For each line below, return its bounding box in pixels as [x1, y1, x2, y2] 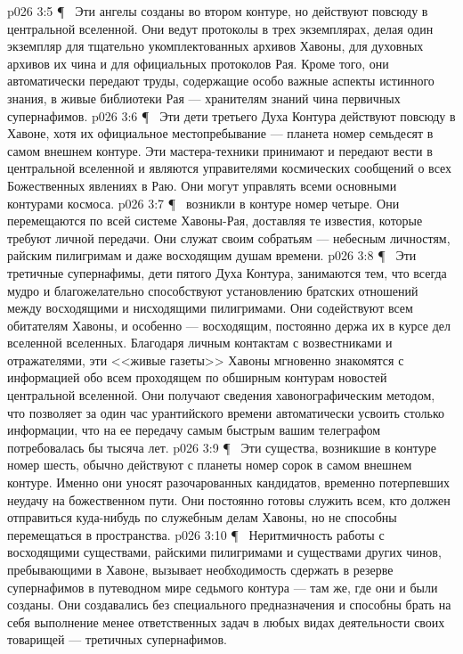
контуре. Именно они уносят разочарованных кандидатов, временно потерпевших [7, 473, 451, 492]
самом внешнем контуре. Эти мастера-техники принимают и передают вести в [7, 141, 433, 159]
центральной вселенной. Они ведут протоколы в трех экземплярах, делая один [7, 19, 434, 37]
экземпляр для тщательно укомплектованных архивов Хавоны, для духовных [7, 37, 424, 55]
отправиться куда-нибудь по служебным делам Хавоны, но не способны [7, 508, 397, 527]
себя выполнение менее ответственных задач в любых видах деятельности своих [7, 612, 445, 631]
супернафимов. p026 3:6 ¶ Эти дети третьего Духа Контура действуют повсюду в [7, 106, 456, 125]
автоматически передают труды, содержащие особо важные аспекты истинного [7, 71, 435, 90]
